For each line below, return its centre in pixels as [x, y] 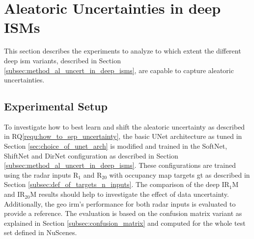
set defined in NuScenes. [41, 232]
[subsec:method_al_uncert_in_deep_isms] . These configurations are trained [120, 165]
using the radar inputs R [41, 174]
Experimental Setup [56, 106]
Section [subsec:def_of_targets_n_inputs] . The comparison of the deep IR [117, 184]
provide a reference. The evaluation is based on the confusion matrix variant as [123, 213]
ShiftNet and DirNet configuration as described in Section [91, 155]
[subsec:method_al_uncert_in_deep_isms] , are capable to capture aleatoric [119, 70]
